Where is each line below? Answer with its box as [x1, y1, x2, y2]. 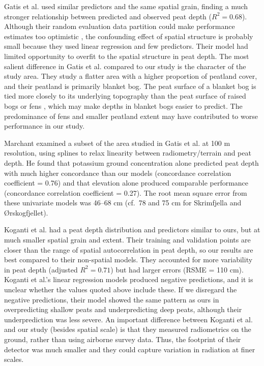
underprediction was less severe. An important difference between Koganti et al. [4, 314, 253, 324]
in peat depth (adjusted [4, 264, 78, 274]
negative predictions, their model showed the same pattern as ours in [4, 294, 219, 304]
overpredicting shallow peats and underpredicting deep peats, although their [4, 304, 242, 315]
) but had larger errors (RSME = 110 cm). [110, 264, 244, 274]
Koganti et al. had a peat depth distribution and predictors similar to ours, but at [4, 224, 260, 235]
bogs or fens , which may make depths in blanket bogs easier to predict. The [4, 100, 243, 111]
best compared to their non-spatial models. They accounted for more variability [4, 254, 253, 265]
